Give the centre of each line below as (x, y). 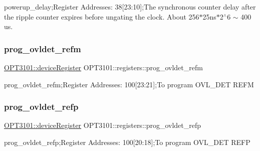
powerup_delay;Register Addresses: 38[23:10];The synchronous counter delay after (130, 7)
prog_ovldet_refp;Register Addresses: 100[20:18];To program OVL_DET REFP (127, 142)
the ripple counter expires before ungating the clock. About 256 (102, 16)
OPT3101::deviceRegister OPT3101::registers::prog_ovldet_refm (103, 67)
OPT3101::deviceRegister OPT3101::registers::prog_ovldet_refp (103, 125)
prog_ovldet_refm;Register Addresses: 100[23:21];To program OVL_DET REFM (129, 84)
